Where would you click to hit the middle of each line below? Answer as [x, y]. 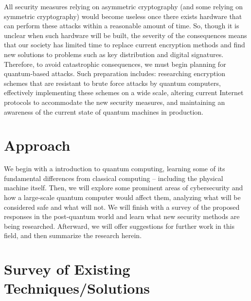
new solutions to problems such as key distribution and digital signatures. [114, 54]
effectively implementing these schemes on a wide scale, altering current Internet [124, 92]
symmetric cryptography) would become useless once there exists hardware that [123, 16]
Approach [37, 145]
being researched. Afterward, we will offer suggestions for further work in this [119, 226]
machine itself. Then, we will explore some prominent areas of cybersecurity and [124, 188]
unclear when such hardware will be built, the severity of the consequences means [125, 35]
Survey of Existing [67, 269]
